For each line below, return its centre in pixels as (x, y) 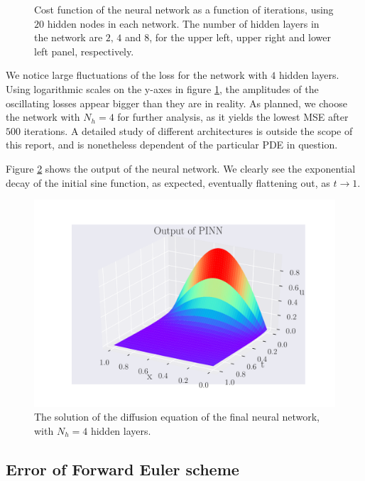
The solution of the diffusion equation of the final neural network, (177, 417)
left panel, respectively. (84, 51)
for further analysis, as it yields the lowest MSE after (233, 117)
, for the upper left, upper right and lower (240, 37)
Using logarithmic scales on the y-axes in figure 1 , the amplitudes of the (162, 88)
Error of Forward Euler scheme (122, 469)
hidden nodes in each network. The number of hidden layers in (183, 23)
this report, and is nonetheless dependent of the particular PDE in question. (172, 145)
